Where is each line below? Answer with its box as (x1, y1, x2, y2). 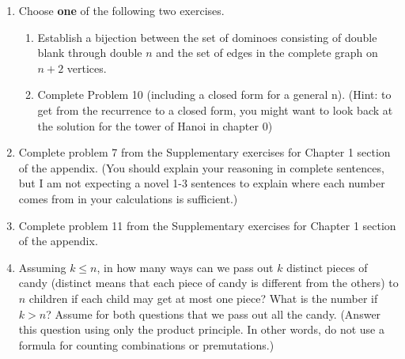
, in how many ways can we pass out (97, 259, 274, 275)
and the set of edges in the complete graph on (156, 44, 378, 61)
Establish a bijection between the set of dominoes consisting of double (37, 28, 377, 45)
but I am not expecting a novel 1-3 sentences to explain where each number (18, 175, 385, 191)
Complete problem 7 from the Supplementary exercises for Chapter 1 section (18, 144, 391, 161)
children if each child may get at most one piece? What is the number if (28, 289, 378, 306)
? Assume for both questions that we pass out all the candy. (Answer (46, 305, 381, 322)
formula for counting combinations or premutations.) (18, 336, 274, 353)
